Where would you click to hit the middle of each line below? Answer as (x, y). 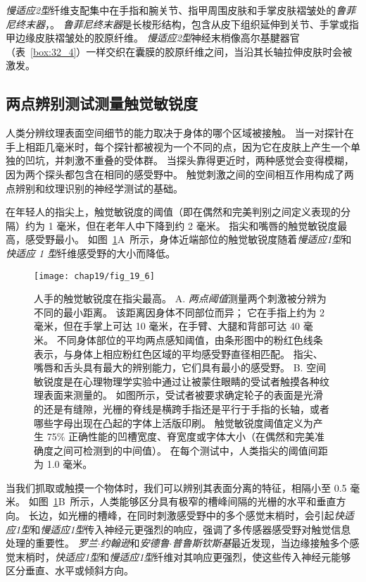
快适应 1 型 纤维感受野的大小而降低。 (91, 253)
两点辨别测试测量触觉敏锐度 (102, 103)
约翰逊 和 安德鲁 (135, 543)
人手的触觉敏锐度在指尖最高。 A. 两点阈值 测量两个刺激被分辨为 (180, 298)
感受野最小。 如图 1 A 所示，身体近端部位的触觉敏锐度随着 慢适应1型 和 (188, 239)
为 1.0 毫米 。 (63, 464)
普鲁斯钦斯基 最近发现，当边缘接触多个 (261, 543)
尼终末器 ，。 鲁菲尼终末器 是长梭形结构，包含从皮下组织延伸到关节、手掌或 (177, 24)
